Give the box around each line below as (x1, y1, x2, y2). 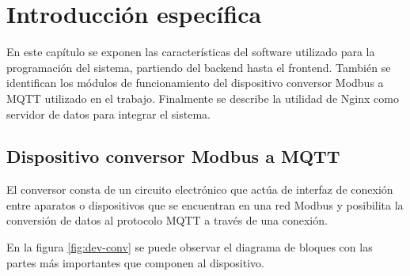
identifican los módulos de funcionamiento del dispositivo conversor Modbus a (6, 74, 384, 91)
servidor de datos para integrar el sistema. (6, 105, 211, 122)
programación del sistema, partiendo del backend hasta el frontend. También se (6, 59, 391, 75)
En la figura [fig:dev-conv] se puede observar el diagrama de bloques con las (6, 239, 373, 255)
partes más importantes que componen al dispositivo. (6, 254, 264, 270)
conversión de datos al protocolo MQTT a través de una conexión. (6, 212, 328, 229)
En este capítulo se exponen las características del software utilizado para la (6, 43, 375, 60)
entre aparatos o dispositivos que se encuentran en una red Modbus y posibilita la (6, 196, 404, 213)
